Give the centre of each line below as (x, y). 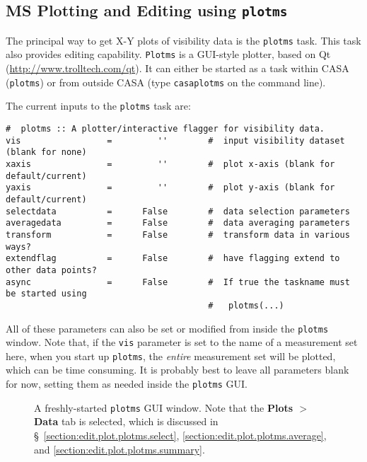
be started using (46, 294)
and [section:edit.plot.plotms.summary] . (120, 449)
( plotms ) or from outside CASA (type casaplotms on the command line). (166, 82)
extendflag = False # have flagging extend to (173, 259)
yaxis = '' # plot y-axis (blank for (170, 188)
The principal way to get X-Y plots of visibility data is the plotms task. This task (183, 40)
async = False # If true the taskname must (178, 282)
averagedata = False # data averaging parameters (178, 223)
